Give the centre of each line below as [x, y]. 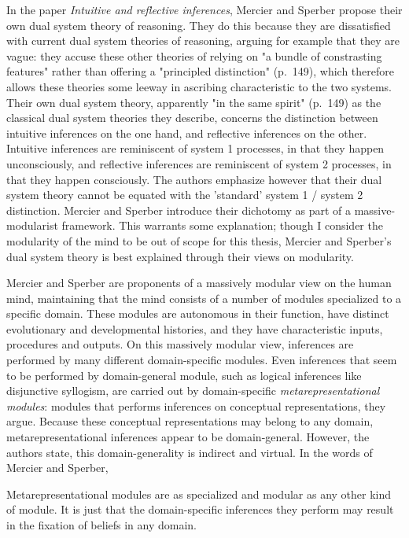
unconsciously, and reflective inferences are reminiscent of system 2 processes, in [199, 163]
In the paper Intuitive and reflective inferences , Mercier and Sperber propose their [204, 9]
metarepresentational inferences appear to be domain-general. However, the [188, 437]
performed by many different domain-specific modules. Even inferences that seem [202, 360]
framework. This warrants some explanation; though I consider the [222, 225]
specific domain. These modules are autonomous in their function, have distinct [198, 313]
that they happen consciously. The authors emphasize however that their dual [194, 179]
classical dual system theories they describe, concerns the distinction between [192, 118]
